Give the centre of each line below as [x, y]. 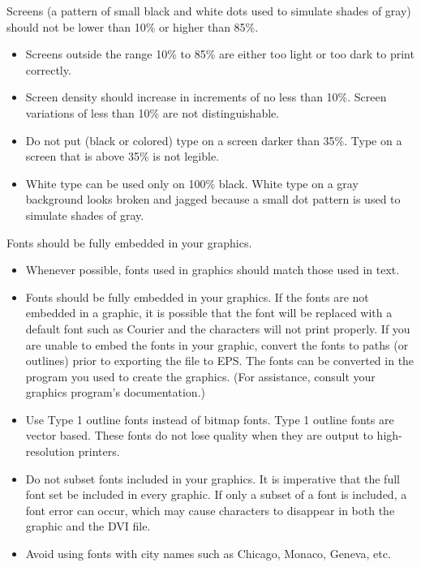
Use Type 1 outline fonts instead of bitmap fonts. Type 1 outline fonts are [210, 419]
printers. [99, 451]
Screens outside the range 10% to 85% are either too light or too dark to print [220, 54]
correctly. [48, 69]
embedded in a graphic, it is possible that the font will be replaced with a [209, 313]
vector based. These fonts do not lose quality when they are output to [199, 435]
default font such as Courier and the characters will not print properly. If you [218, 328]
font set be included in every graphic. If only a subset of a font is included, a [216, 494]
